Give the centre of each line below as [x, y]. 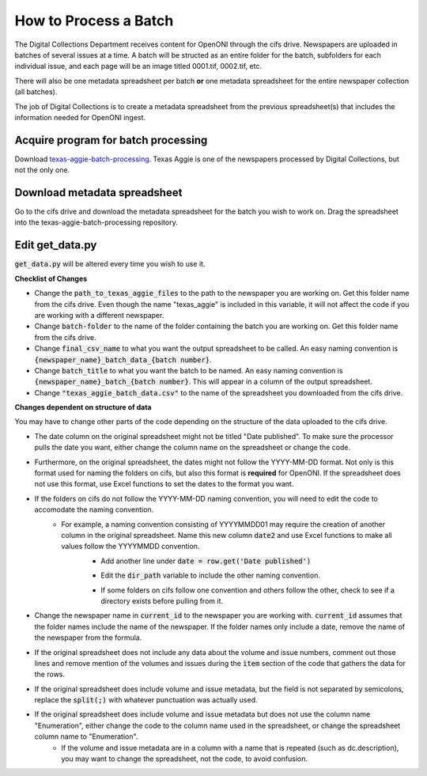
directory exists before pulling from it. [162, 600]
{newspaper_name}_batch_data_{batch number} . [123, 359]
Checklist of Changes [51, 278]
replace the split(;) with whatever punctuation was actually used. [146, 700]
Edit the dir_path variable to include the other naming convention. [210, 575]
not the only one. [42, 170]
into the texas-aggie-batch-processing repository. [96, 222]
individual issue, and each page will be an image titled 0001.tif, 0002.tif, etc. [138, 66]
